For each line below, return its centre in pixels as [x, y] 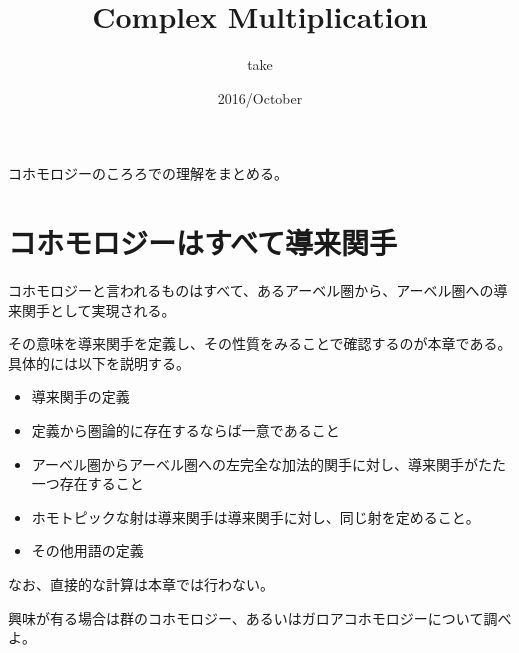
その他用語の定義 [87, 550]
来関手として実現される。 [92, 309]
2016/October [260, 97]
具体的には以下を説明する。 [99, 362]
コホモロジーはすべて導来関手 [202, 242]
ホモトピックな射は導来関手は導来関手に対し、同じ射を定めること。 [255, 516]
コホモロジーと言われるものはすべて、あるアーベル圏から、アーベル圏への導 [258, 290]
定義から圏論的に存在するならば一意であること [185, 430]
